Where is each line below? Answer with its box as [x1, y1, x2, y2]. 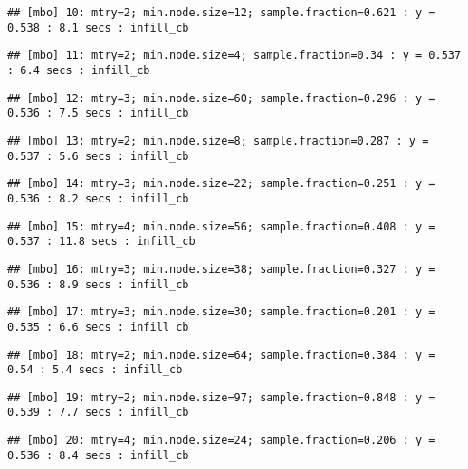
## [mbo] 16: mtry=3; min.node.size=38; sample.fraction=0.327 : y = [7, 262, 435, 276]
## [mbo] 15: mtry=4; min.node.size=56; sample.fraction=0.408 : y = [7, 220, 435, 233]
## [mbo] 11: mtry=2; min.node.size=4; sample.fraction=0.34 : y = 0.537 [7, 49, 462, 62]
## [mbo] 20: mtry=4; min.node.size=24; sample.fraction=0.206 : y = [7, 434, 435, 447]
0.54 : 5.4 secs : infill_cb [7, 363, 183, 377]
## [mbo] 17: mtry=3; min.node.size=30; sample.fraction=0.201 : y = [7, 305, 435, 319]
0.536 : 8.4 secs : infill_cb [7, 448, 189, 462]
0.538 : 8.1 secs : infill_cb [7, 21, 189, 34]
